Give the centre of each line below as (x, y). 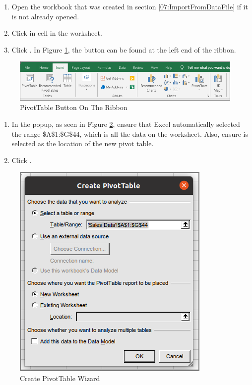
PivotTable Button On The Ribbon (74, 107)
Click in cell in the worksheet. (57, 33)
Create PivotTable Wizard (60, 378)
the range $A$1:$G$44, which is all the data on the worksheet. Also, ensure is (130, 134)
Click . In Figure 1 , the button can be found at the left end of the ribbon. (124, 49)
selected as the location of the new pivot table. (83, 143)
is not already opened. (45, 16)
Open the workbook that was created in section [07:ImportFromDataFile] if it (130, 6)
